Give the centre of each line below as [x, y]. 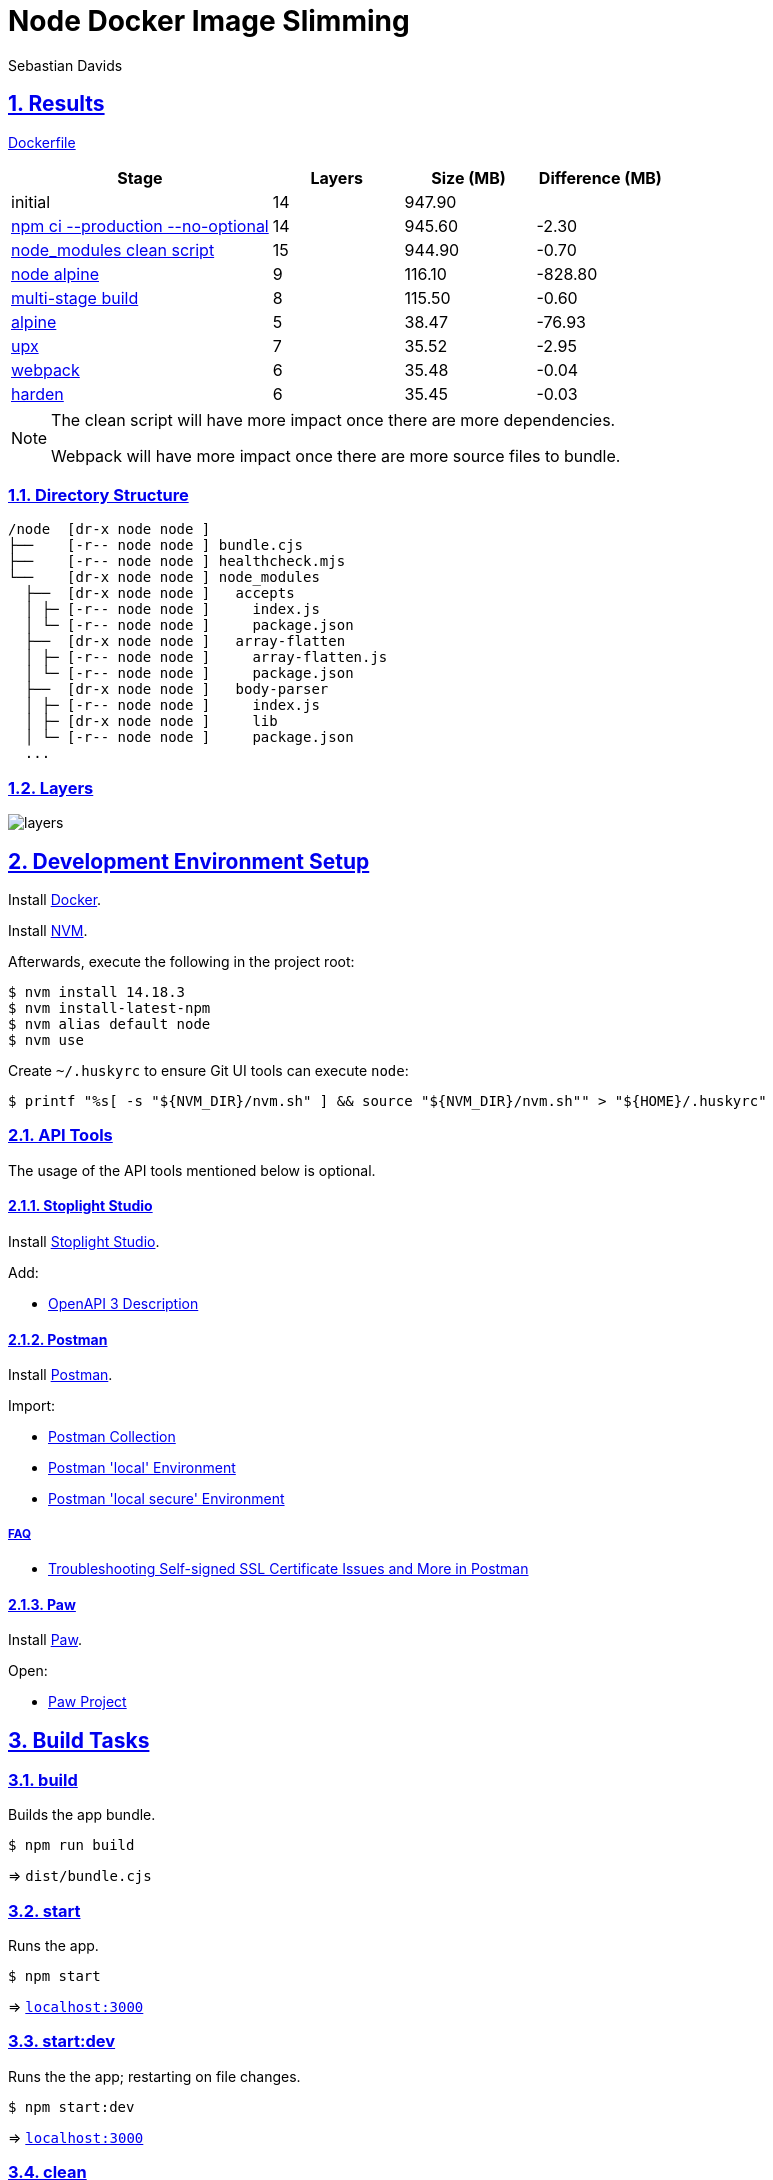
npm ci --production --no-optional [140, 225]
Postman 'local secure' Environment [166, 1499]
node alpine [55, 273]
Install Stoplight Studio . [84, 1241]
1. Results [56, 104]
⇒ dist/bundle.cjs [80, 1876]
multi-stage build [75, 297]
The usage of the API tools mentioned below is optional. [192, 1170]
